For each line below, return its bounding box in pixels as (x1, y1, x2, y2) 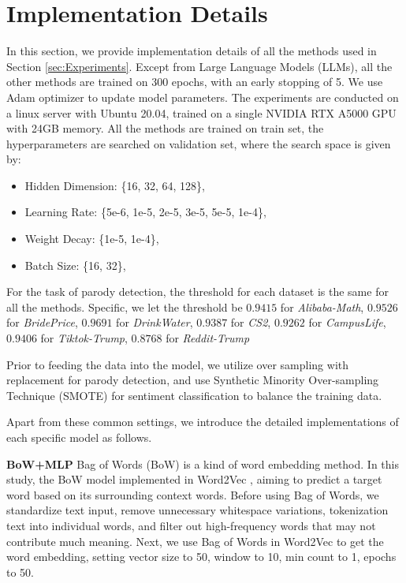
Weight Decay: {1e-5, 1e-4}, (24, 230, 159, 247)
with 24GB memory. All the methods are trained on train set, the (6, 120, 324, 136)
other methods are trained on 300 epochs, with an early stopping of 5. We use (6, 73, 383, 90)
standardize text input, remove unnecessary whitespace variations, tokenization (6, 502, 389, 518)
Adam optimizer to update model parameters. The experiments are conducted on (6, 88, 399, 105)
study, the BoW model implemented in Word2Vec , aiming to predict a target (6, 471, 382, 488)
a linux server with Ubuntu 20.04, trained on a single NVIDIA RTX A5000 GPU (6, 104, 397, 121)
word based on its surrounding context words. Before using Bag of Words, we (6, 486, 379, 503)
